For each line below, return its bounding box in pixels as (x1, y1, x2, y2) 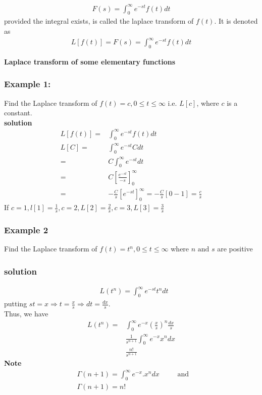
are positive (217, 243, 253, 254)
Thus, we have (4, 308, 48, 319)
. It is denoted (214, 16, 258, 26)
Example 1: (4, 78, 51, 90)
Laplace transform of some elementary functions (4, 56, 176, 67)
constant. (4, 107, 32, 118)
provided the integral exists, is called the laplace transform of (4, 16, 194, 26)
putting (4, 298, 27, 309)
